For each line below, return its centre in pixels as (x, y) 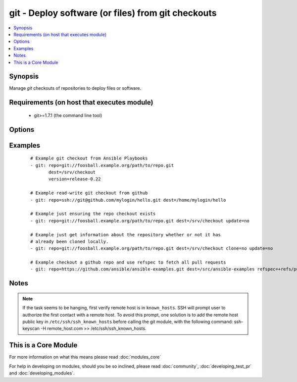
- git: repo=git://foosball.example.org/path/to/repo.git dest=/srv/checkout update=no (140, 221)
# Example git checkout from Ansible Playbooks (89, 158)
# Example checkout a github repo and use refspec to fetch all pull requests (128, 262)
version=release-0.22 (75, 179)
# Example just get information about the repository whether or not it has (126, 235)
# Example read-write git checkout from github (89, 193)
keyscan (31, 328)
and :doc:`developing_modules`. (42, 373)
